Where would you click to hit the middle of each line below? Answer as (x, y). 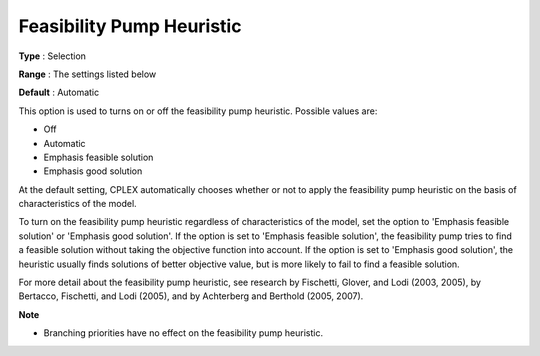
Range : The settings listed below (87, 74)
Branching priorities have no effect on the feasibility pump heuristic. (183, 333)
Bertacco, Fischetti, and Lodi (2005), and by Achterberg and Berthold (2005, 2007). (191, 296)
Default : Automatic (59, 92)
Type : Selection (52, 56)
